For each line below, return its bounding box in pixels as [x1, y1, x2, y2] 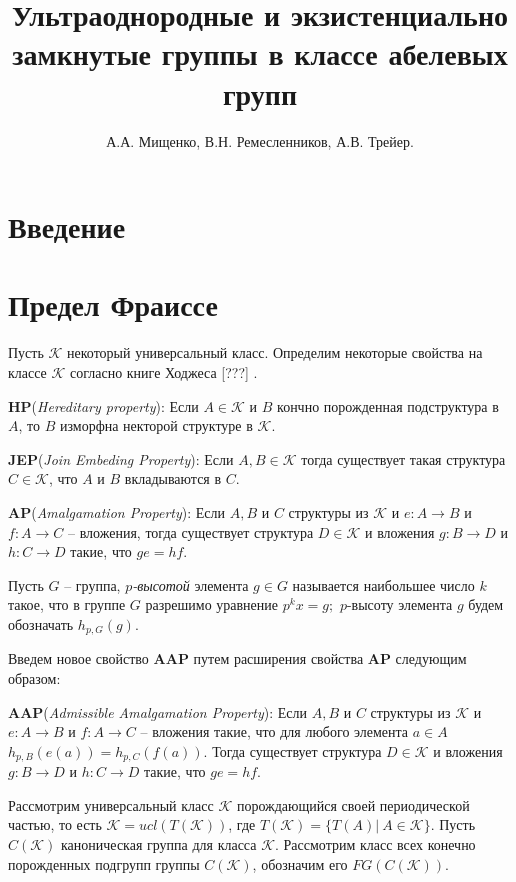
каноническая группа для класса [61, 834, 257, 854]
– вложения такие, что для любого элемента [140, 721, 409, 742]
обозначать [8, 613, 74, 634]
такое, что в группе [8, 594, 126, 615]
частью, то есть [8, 814, 102, 835]
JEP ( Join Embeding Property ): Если [8, 448, 234, 469]
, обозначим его [252, 853, 348, 874]
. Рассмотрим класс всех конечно [274, 834, 476, 854]
